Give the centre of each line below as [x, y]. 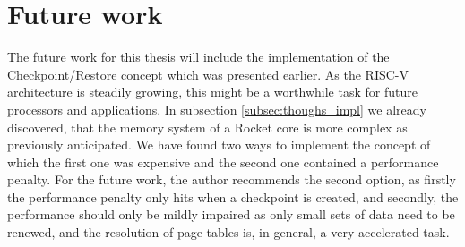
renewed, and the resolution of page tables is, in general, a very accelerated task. [228, 232]
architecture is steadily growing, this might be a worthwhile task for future [212, 92]
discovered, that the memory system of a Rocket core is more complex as [207, 127]
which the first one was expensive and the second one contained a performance [223, 162]
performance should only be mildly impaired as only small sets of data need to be [231, 214]
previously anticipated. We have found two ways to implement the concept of [219, 145]
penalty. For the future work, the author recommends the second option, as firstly [232, 179]
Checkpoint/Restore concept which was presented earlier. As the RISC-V [208, 74]
